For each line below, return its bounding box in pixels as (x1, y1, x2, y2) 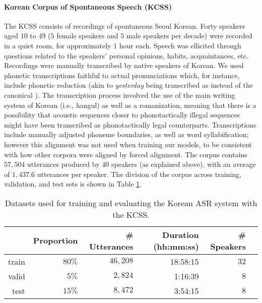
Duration (162, 228, 199, 240)
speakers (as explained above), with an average (111, 159, 256, 169)
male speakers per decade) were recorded (126, 30, 252, 41)
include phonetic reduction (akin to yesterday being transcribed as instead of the (4, 80, 253, 90)
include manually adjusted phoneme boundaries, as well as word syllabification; (4, 129, 249, 140)
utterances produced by (27, 159, 100, 169)
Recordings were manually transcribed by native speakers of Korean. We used (4, 60, 244, 71)
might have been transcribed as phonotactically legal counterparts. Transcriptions (4, 119, 256, 130)
